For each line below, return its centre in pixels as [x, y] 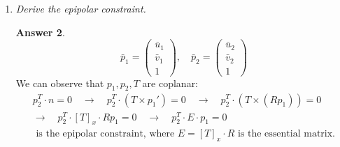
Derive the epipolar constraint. [81, 8]
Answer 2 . [40, 32]
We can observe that [60, 83]
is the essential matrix [285, 134]
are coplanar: [170, 83]
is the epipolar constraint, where [105, 134]
